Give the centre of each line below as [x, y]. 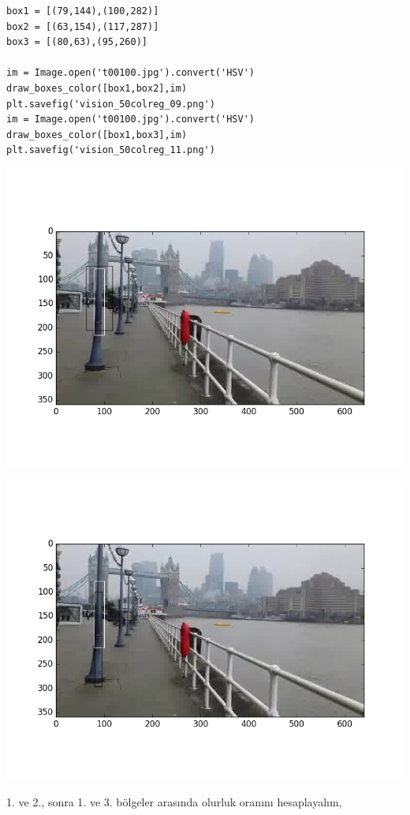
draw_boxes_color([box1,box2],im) [97, 88]
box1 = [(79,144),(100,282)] [83, 11]
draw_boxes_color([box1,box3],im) [97, 135]
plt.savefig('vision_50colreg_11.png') [111, 150]
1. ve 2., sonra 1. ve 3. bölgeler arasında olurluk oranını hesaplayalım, [174, 802]
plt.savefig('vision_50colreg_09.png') [111, 104]
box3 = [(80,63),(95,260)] [77, 42]
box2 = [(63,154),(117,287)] [83, 26]
